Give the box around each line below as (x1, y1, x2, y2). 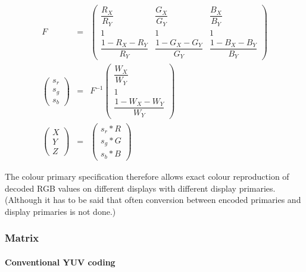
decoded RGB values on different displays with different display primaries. (5, 182, 276, 194)
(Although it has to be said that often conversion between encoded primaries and (5, 193, 301, 206)
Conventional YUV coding (5, 255, 115, 268)
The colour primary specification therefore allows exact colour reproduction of (5, 170, 289, 182)
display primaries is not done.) (5, 205, 116, 217)
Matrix (5, 230, 39, 245)
